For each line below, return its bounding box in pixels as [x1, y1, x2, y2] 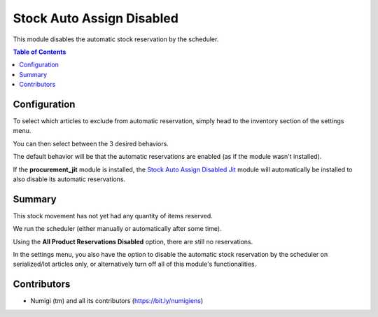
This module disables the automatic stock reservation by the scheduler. [13, 35, 219, 43]
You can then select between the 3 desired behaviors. [13, 139, 169, 148]
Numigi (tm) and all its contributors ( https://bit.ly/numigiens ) [30, 297, 204, 305]
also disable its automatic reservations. [13, 175, 126, 183]
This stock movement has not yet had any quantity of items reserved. [13, 211, 213, 220]
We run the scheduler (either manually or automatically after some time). [13, 225, 222, 233]
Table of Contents [13, 48, 66, 56]
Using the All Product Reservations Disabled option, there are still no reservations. [13, 237, 253, 246]
